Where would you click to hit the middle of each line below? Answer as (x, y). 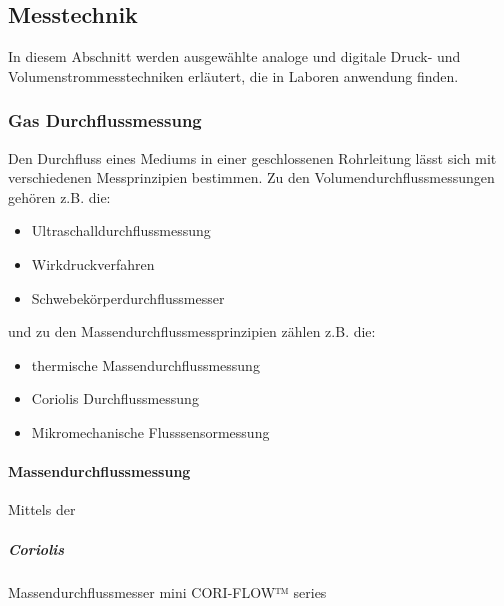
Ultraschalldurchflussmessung (121, 230)
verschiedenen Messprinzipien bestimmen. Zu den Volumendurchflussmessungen (251, 177)
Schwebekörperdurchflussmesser (128, 297)
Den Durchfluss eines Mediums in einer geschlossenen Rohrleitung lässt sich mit (252, 157)
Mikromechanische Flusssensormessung (150, 431)
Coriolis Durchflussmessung (115, 398)
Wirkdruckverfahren (93, 263)
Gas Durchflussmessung (105, 120)
